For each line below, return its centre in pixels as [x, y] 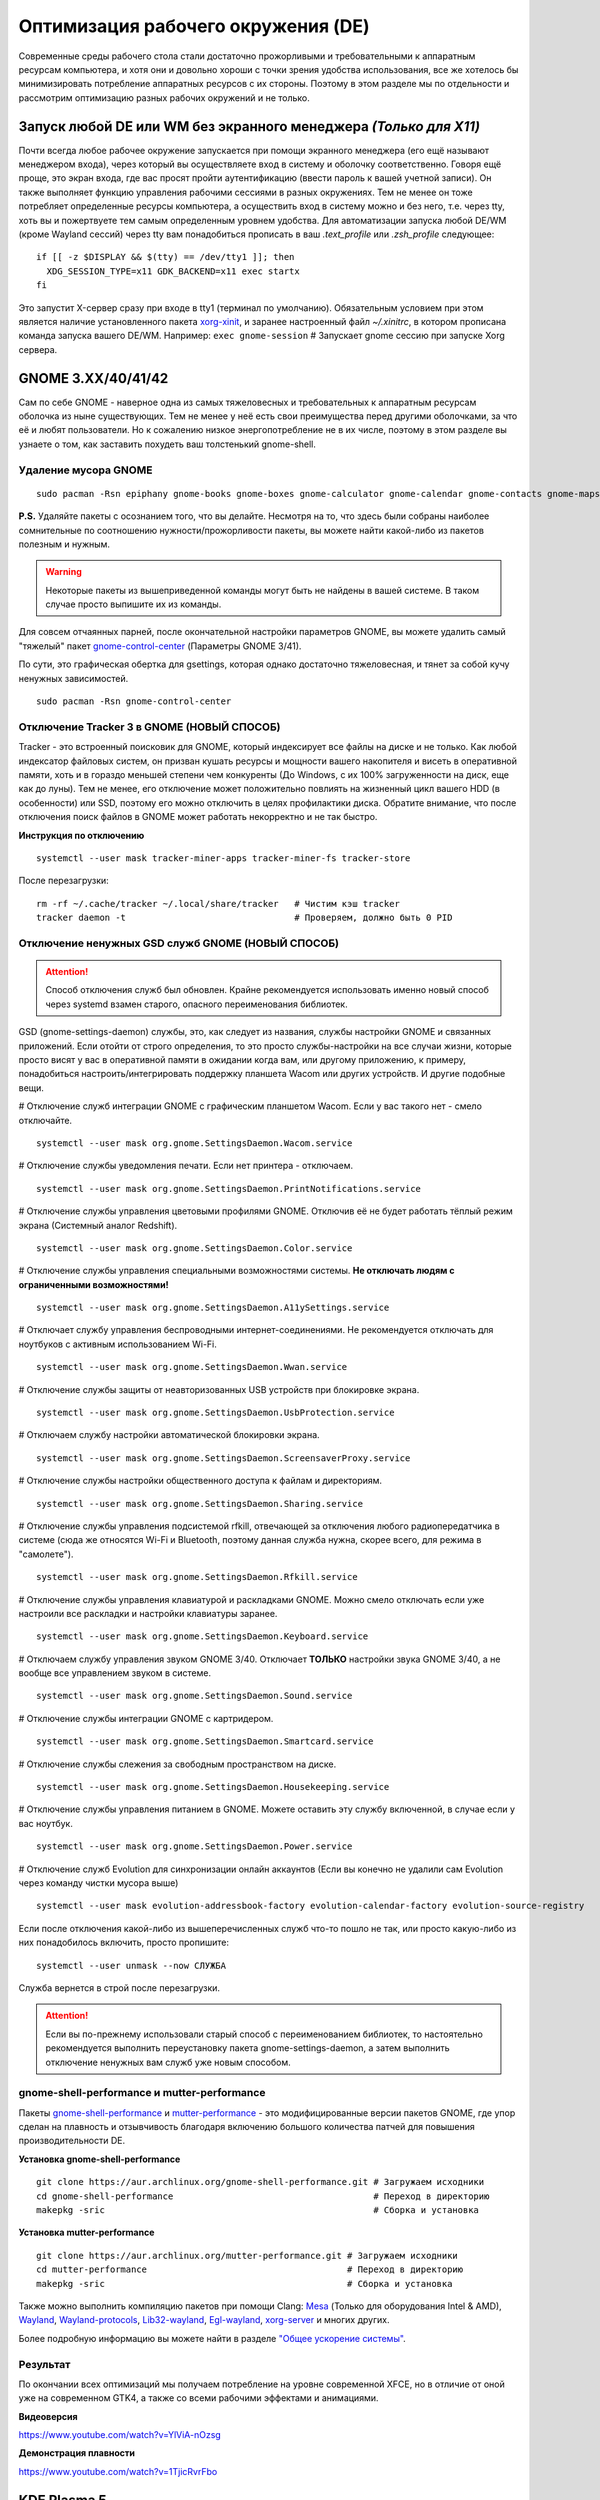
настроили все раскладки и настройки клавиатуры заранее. [148, 1613]
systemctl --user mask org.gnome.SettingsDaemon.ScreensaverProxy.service [223, 1458]
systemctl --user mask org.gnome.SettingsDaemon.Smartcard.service [205, 1741]
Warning [63, 572]
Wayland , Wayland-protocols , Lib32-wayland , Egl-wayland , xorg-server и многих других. [204, 2320]
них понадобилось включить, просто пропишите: [124, 1942]
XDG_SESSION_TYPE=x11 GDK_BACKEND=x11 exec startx [173, 271]
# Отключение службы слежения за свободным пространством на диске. [177, 1764]
